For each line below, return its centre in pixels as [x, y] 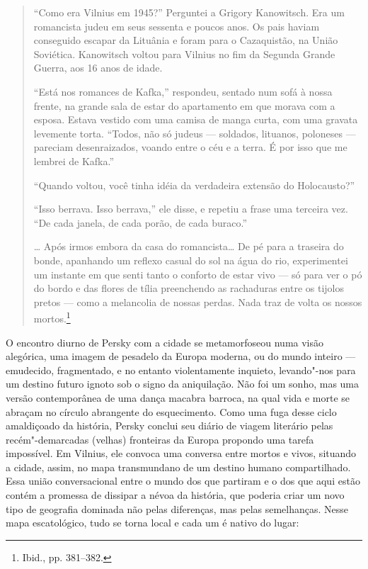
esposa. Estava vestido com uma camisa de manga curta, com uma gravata [196, 119]
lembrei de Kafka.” [74, 160]
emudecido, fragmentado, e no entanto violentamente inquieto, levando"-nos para [181, 370]
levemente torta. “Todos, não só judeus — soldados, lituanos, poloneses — [195, 133]
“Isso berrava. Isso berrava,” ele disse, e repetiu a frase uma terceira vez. [191, 209]
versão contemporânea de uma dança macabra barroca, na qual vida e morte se [178, 397]
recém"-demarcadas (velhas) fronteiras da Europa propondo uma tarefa [160, 439]
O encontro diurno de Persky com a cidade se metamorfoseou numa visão [165, 342]
